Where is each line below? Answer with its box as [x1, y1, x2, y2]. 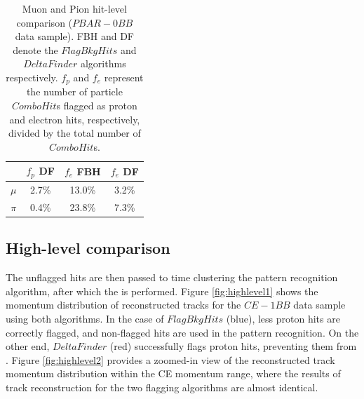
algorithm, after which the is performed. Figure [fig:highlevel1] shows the [6, 283, 318, 298]
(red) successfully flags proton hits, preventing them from [109, 339, 357, 353]
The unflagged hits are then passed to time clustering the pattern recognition [6, 270, 338, 285]
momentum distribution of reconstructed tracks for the [6, 297, 241, 312]
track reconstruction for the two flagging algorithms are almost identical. [6, 379, 318, 394]
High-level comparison [6, 237, 170, 259]
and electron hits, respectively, [9, 111, 140, 126]
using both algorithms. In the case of [6, 311, 164, 326]
